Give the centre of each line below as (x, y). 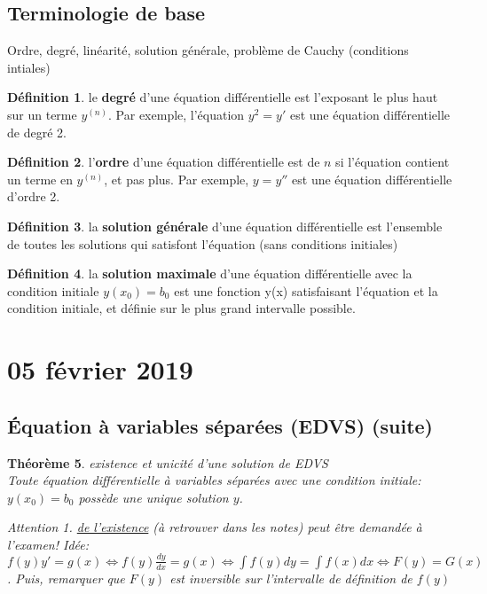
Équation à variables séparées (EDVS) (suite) (220, 425)
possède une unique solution (153, 497)
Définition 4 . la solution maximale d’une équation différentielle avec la (210, 274)
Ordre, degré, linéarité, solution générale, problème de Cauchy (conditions (208, 50)
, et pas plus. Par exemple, (177, 179)
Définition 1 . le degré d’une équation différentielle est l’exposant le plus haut (223, 97)
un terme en (40, 179)
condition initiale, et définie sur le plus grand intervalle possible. (181, 308)
